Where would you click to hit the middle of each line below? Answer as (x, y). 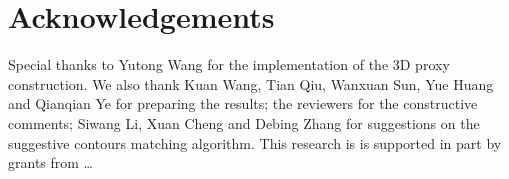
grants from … (50, 162)
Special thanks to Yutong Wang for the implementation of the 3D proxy (229, 64)
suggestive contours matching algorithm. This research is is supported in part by (255, 142)
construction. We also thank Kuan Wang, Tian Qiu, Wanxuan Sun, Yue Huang (251, 83)
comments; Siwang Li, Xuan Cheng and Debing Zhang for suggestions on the (244, 122)
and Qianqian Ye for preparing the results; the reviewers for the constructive (243, 103)
